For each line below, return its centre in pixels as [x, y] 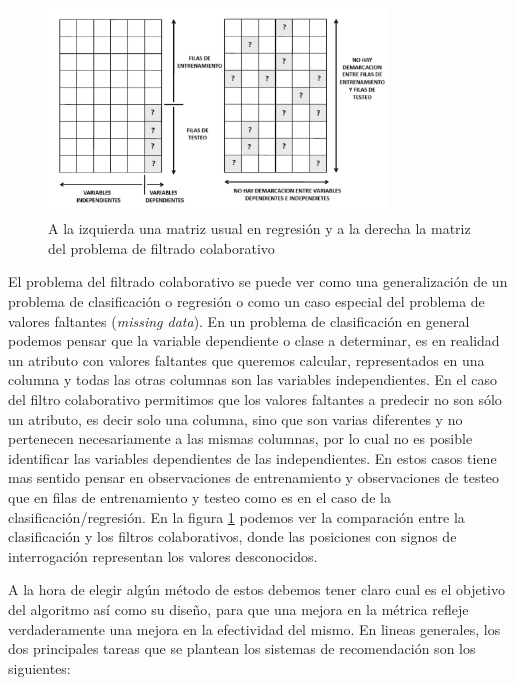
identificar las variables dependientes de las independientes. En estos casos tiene [252, 457]
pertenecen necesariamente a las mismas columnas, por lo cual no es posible [240, 438]
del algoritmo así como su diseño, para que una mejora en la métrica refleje [238, 608]
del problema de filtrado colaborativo [161, 247]
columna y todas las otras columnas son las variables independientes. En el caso [252, 379]
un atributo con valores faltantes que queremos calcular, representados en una [246, 359]
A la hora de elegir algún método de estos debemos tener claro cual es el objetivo [257, 589]
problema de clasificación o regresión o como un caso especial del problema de [246, 301]
